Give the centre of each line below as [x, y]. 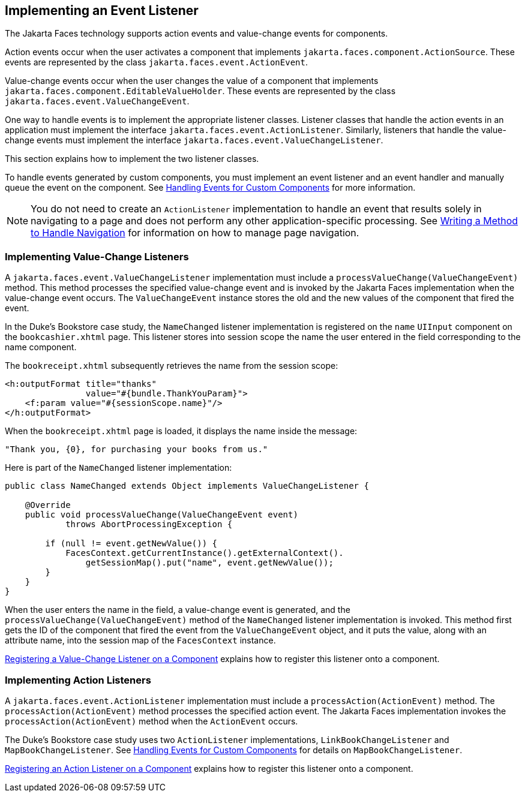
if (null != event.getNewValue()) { [131, 544]
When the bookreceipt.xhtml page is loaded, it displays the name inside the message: [181, 431]
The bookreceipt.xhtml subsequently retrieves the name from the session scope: [172, 366]
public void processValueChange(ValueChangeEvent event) [161, 515]
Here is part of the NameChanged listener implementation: [118, 468]
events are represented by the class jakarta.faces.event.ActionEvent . [156, 62]
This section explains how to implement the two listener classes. [132, 159]
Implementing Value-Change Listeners [97, 256]
